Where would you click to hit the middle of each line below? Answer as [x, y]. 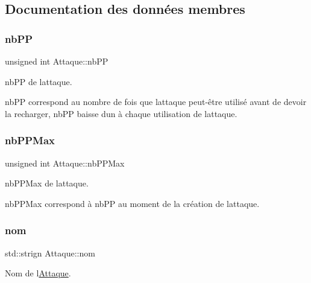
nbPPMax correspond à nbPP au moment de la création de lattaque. [132, 203]
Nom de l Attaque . [38, 273]
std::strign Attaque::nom [50, 253]
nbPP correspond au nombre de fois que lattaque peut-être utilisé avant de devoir [156, 102]
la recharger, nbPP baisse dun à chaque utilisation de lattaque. [121, 113]
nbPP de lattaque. [39, 81]
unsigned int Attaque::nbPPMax [65, 163]
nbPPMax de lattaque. [47, 183]
